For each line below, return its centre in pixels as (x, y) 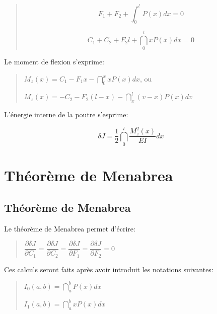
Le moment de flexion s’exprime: (54, 62)
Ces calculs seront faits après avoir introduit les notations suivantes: (109, 269)
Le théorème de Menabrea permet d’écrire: (70, 228)
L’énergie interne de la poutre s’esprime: (66, 114)
